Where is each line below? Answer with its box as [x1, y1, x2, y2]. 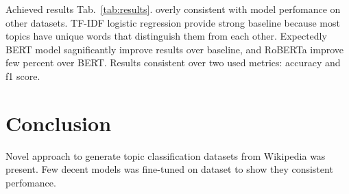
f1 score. [5, 68, 40, 83]
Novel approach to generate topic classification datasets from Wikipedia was [5, 148, 326, 163]
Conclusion [5, 109, 112, 137]
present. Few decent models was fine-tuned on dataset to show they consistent [5, 162, 333, 176]
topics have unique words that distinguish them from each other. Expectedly [5, 29, 327, 43]
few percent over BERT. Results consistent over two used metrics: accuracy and [5, 55, 341, 70]
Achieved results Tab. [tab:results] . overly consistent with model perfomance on [5, 2, 341, 16]
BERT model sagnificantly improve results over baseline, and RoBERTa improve [5, 42, 344, 56]
